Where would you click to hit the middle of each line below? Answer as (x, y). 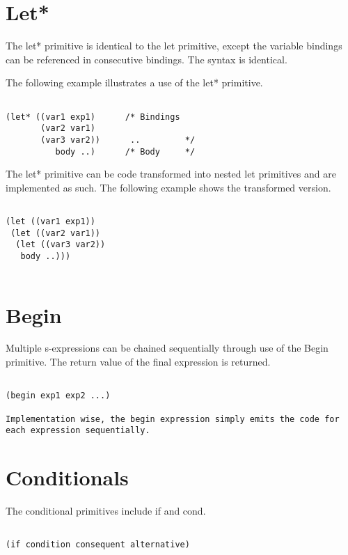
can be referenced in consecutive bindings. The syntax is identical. (147, 59)
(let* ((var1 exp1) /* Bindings (93, 117)
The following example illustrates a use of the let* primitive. (134, 83)
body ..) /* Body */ (125, 151)
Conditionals (67, 477)
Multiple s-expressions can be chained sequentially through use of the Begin (167, 348)
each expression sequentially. (78, 431)
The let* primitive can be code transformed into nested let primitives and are (171, 174)
